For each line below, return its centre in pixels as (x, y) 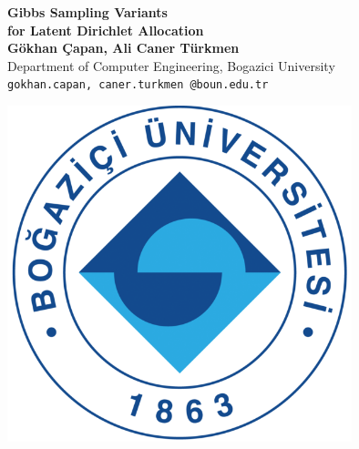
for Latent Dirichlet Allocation (106, 30)
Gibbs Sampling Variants (87, 12)
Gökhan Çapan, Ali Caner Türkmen (123, 48)
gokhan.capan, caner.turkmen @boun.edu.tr (138, 85)
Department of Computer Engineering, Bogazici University (171, 65)
